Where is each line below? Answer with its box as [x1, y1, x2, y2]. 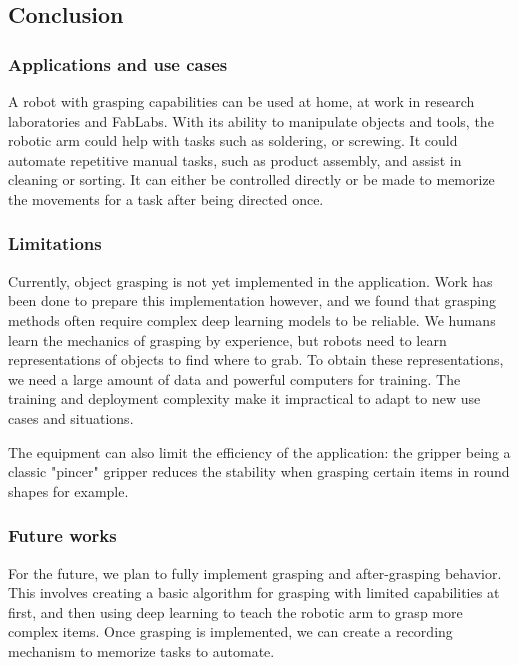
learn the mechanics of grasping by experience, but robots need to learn [8, 329, 447, 350]
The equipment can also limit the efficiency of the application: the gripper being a [8, 441, 511, 462]
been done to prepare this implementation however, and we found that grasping [8, 290, 496, 311]
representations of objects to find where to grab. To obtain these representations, [8, 349, 504, 370]
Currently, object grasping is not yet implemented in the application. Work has [8, 270, 493, 291]
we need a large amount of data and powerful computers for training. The [8, 368, 461, 389]
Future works [8, 523, 117, 548]
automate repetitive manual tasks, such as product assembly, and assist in [8, 149, 462, 170]
